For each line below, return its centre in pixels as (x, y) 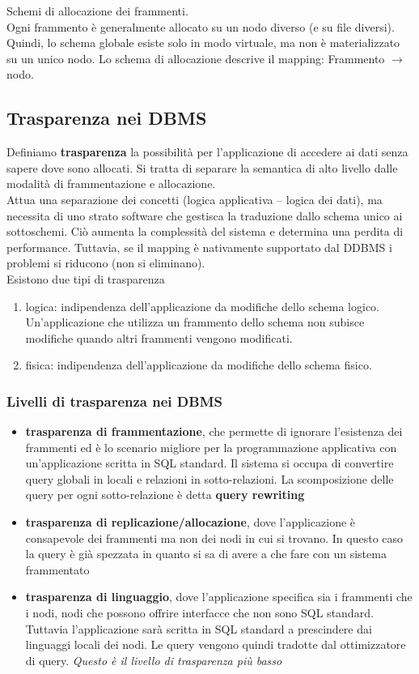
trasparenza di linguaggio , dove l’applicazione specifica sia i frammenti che (219, 597)
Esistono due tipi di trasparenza (86, 278)
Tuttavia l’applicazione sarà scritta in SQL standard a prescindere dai (199, 628)
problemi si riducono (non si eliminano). (106, 263)
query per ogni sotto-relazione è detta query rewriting (165, 495)
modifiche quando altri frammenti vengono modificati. (159, 337)
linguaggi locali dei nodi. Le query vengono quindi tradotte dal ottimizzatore (216, 644)
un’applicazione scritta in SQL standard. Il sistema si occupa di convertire (209, 463)
